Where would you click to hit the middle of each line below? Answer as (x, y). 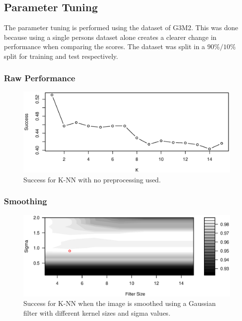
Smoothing (26, 201)
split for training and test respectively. (61, 56)
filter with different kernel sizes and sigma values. (97, 312)
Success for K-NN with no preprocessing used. (92, 179)
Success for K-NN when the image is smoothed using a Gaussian (120, 303)
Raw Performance (40, 78)
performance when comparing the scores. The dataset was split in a (105, 46)
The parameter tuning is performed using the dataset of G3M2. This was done (121, 27)
